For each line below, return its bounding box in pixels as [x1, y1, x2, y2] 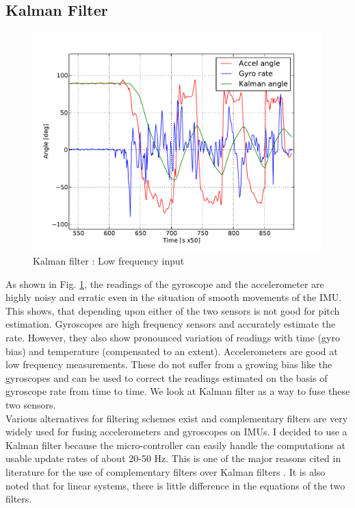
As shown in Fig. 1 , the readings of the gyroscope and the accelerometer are [5, 276, 324, 291]
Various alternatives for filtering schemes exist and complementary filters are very [5, 411, 348, 425]
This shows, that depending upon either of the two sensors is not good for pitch [5, 303, 340, 317]
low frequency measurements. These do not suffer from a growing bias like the [5, 357, 332, 372]
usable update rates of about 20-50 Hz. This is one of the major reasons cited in [5, 451, 341, 465]
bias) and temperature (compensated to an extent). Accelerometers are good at [5, 343, 338, 358]
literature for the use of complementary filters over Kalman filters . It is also [5, 464, 326, 479]
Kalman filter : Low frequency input [33, 254, 185, 268]
